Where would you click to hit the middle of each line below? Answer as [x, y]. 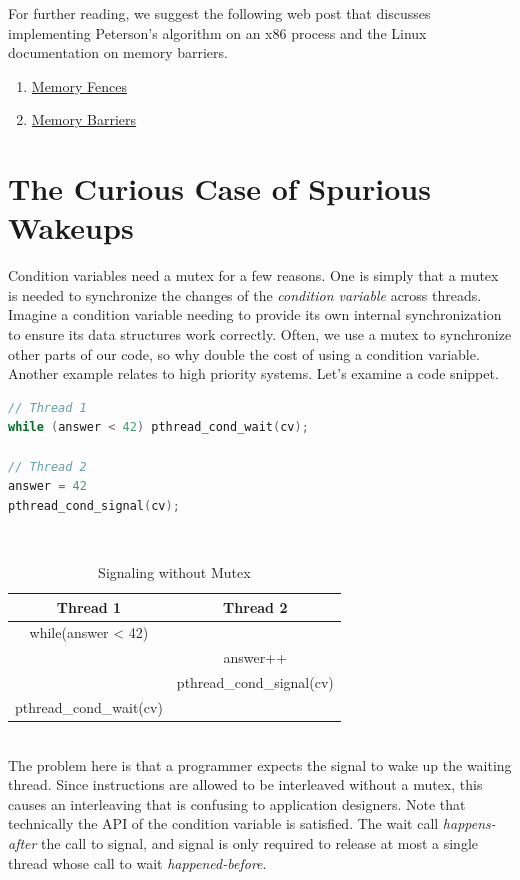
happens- [469, 823]
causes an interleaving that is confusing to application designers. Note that [237, 803]
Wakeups [71, 227]
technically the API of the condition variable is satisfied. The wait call [223, 823]
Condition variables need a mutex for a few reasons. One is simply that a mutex [253, 275]
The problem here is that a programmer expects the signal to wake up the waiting [260, 764]
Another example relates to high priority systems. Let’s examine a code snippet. [253, 373]
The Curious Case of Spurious [219, 188]
